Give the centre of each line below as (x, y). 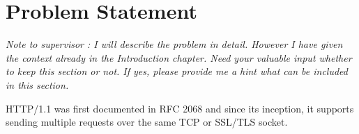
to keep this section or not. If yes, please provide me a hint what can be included (177, 71)
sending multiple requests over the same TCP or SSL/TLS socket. (147, 122)
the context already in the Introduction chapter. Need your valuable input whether (179, 57)
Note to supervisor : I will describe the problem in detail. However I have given (174, 44)
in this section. (37, 84)
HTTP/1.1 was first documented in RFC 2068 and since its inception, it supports (180, 108)
